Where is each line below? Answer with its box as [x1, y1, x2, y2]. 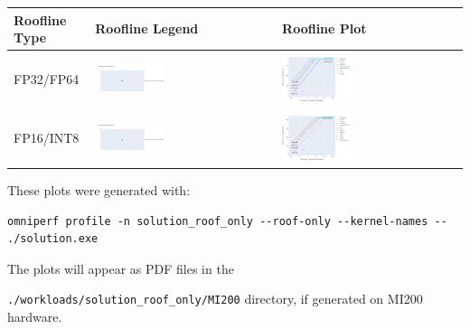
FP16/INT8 [14, 127, 80, 146]
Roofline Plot [282, 19, 367, 38]
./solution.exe [7, 232, 99, 246]
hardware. [7, 307, 62, 326]
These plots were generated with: [7, 181, 191, 200]
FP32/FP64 [14, 69, 80, 88]
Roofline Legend [95, 19, 199, 38]
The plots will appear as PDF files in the [7, 258, 234, 277]
